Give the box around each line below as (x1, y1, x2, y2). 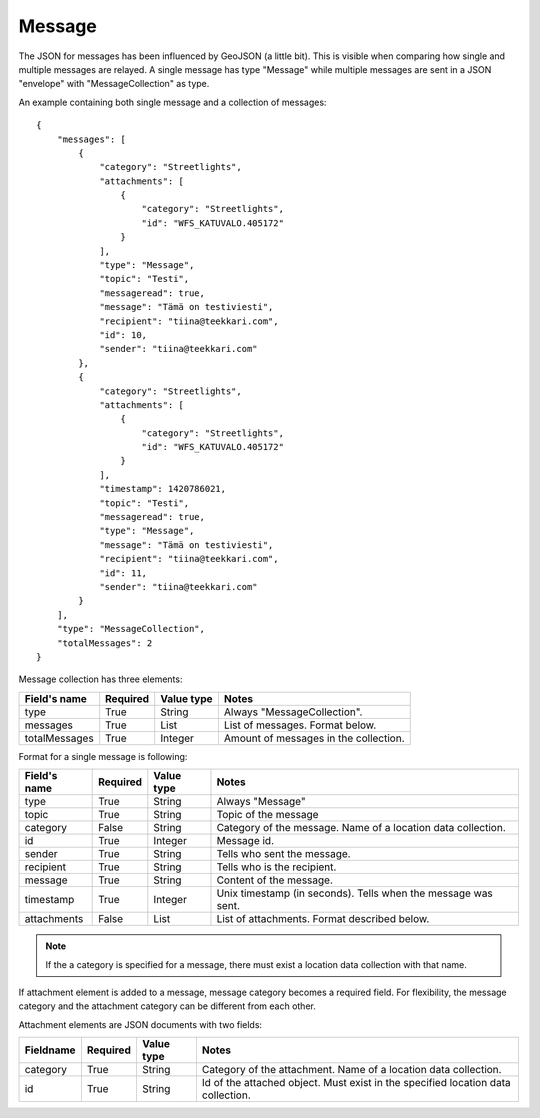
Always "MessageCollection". (223, 705, 363, 719)
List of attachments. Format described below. (216, 912, 430, 926)
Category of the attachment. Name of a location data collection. (201, 1063, 502, 1077)
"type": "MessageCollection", (56, 623, 205, 635)
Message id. (216, 834, 275, 848)
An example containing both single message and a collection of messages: (18, 96, 327, 108)
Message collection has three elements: (18, 673, 183, 685)
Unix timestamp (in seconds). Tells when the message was (216, 886, 494, 900)
